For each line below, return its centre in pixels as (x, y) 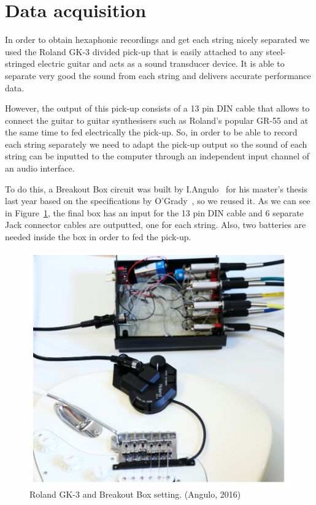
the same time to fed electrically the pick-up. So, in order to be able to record (151, 132)
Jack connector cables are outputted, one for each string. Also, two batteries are (156, 225)
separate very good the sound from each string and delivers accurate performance (158, 75)
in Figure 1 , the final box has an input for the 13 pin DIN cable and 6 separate (154, 212)
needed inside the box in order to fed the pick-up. (98, 237)
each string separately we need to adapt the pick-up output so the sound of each (156, 144)
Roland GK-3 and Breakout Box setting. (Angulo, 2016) (135, 494)
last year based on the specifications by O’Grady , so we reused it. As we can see (158, 201)
